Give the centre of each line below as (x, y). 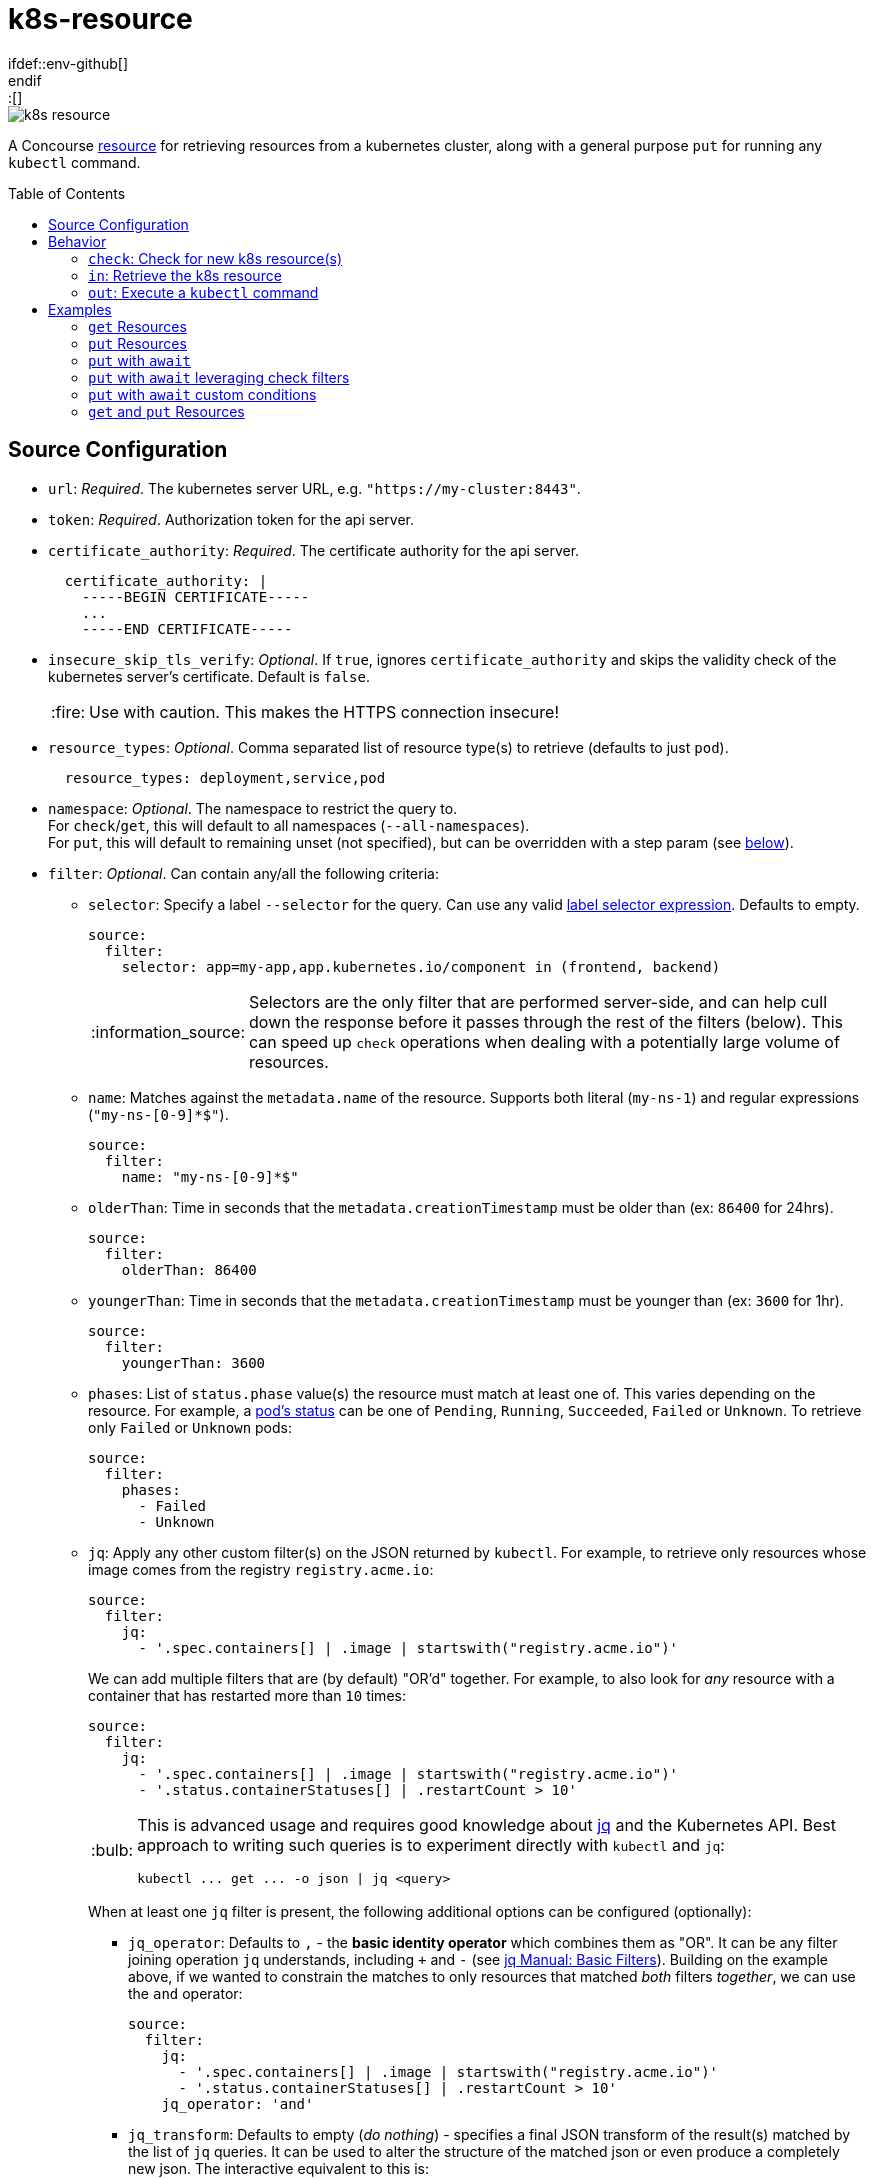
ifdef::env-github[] (68, 63)
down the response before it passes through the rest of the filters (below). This (546, 1021)
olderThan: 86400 (189, 1269)
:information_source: (168, 1031)
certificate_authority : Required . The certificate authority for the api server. (314, 550)
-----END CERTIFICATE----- (187, 628)
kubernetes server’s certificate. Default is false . (209, 676)
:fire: (68, 711)
